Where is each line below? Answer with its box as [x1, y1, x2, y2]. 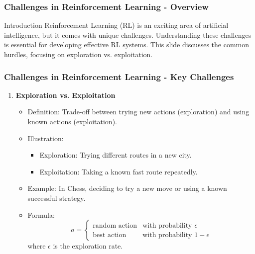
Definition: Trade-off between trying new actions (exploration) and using [27, 106, 250, 117]
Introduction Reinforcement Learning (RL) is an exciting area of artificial [4, 20, 229, 30]
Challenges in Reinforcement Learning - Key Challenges [4, 70, 234, 83]
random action [93, 222, 137, 229]
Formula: [27, 209, 55, 220]
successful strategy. [27, 192, 86, 203]
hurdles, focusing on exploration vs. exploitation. [4, 49, 153, 59]
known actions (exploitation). [27, 116, 117, 126]
